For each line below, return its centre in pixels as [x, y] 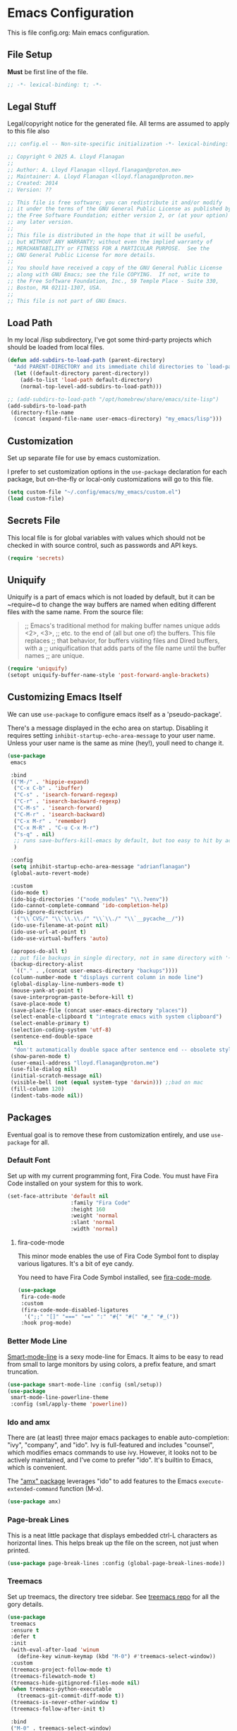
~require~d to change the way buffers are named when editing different [112, 604]
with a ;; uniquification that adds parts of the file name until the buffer [125, 648]
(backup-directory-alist [47, 964]
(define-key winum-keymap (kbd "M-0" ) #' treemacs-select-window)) [116, 1657]
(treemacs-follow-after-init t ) [58, 1709]
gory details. [25, 1604]
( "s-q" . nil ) [34, 834]
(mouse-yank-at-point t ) [47, 990]
